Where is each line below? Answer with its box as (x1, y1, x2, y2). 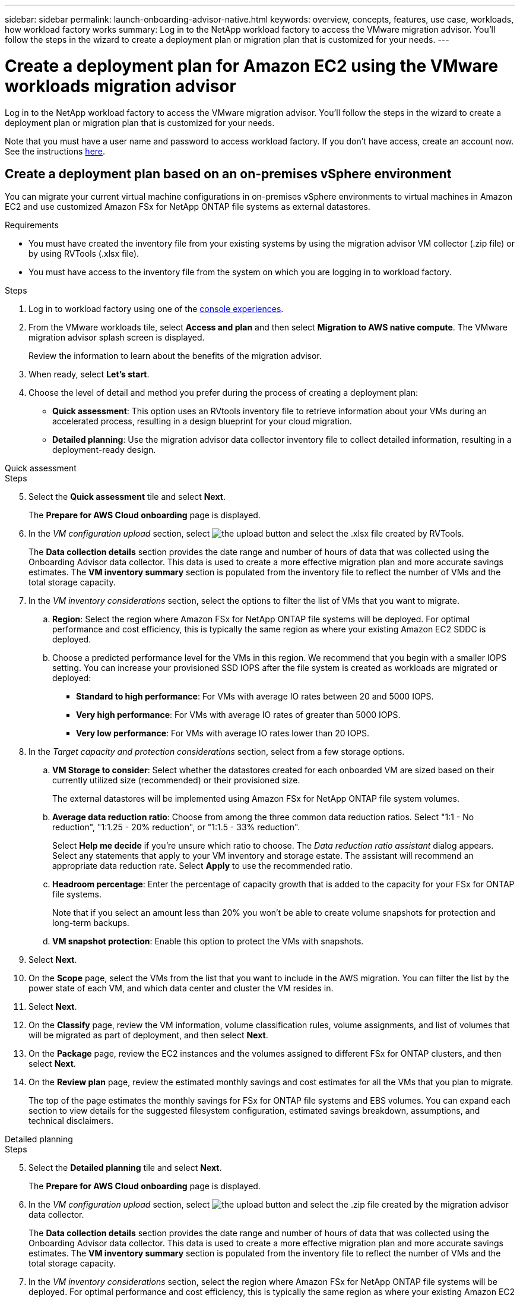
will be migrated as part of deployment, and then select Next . (28, 1030, 268, 1041)
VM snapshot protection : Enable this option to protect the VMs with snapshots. (52, 936, 364, 947)
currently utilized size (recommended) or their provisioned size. (52, 775, 300, 786)
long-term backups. (52, 918, 129, 928)
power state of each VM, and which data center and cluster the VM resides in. (28, 983, 334, 994)
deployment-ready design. (52, 445, 156, 455)
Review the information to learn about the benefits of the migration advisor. (28, 351, 322, 361)
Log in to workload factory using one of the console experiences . (28, 304, 284, 314)
